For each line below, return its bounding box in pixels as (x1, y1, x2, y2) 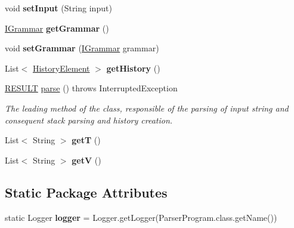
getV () (72, 153, 101, 166)
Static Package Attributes (5, 183, 168, 201)
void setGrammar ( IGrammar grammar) (5, 42, 159, 54)
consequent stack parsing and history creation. (5, 113, 173, 126)
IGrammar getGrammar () (5, 21, 109, 34)
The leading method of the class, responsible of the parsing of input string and (5, 101, 289, 114)
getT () (72, 134, 101, 146)
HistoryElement (32, 61, 90, 74)
